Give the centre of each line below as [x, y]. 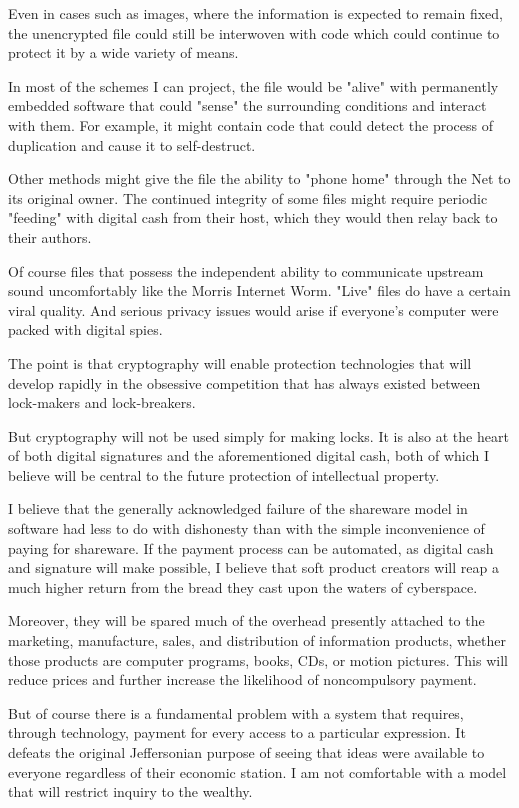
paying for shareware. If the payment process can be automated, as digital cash [251, 547]
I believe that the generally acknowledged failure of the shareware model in [238, 508]
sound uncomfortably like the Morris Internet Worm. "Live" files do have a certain [259, 290]
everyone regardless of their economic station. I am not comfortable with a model [257, 771]
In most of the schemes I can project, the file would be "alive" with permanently [253, 85]
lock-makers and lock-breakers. [102, 402]
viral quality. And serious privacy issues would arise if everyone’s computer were [253, 309]
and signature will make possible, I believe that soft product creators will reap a [253, 567]
